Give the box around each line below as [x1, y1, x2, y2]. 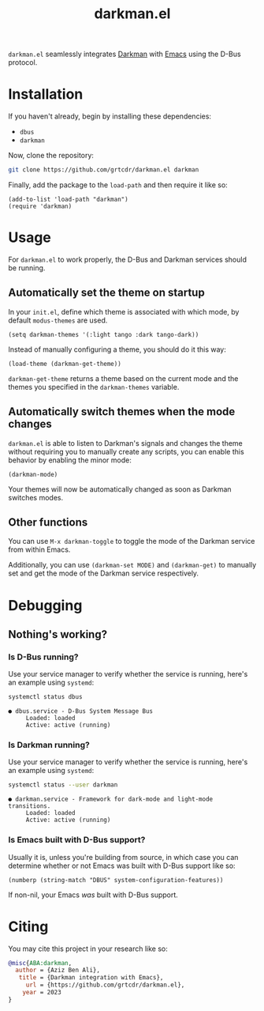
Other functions [8, 515, 88, 529]
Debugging [8, 596, 83, 614]
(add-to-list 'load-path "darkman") [8, 195, 128, 203]
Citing [8, 918, 49, 935]
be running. [8, 262, 46, 273]
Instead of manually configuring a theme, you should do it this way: [8, 345, 226, 354]
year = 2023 [22, 989, 61, 997]
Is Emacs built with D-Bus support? [8, 835, 146, 846]
